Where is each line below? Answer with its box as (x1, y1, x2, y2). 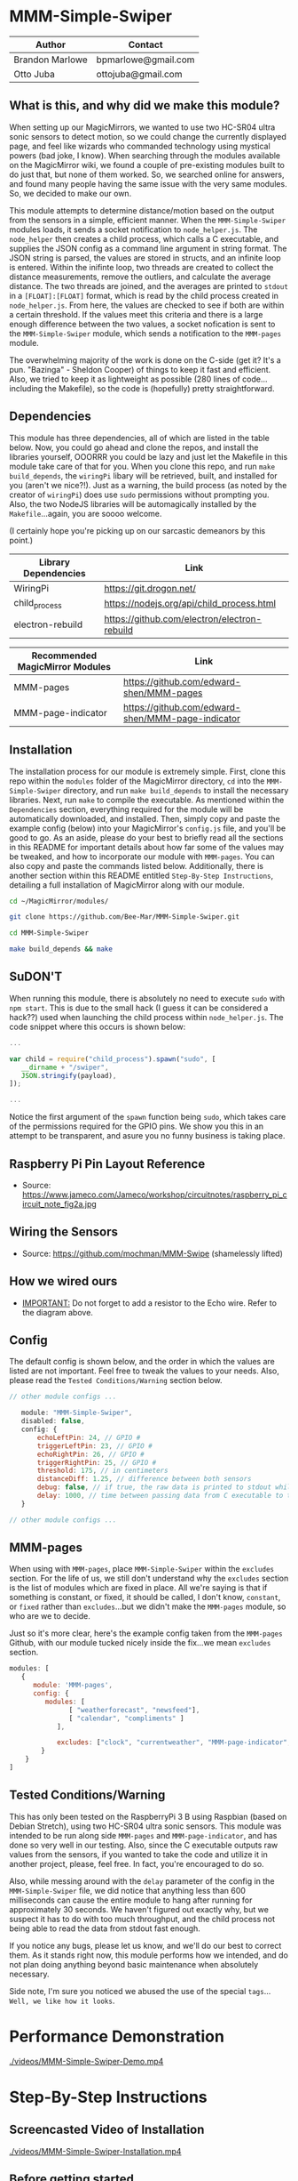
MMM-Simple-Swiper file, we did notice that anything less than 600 (9, 1885, 247, 1895)
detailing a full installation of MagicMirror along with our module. (9, 879, 246, 890)
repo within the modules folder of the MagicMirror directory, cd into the (9, 776, 265, 786)
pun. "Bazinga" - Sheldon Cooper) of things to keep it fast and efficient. (9, 364, 271, 374)
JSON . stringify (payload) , (20, 1071, 117, 1080)
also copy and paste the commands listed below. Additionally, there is (9, 860, 264, 871)
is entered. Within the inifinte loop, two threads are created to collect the (9, 262, 274, 272)
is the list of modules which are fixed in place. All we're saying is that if (9, 1582, 268, 1593)
